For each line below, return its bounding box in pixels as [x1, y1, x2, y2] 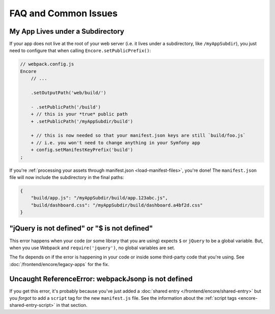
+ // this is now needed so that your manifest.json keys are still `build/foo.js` [31, 133, 246, 139]
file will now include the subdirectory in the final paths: [9, 174, 124, 180]
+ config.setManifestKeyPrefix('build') [31, 147, 133, 153]
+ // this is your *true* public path [31, 111, 128, 117]
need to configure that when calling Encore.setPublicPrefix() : [9, 47, 151, 54]
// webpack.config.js [20, 61, 74, 67]
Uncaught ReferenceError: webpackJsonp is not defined [9, 274, 193, 283]
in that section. [56, 302, 88, 308]
